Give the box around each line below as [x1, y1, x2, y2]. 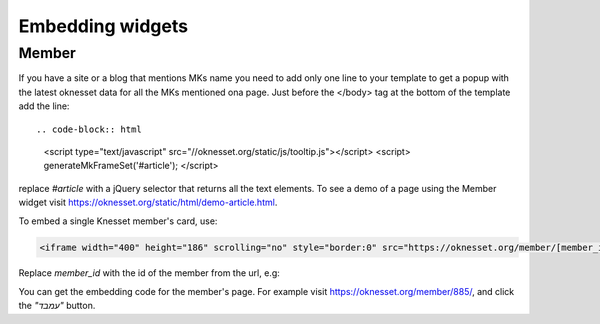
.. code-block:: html [36, 123, 142, 135]
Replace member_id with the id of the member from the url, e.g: [18, 267, 280, 279]
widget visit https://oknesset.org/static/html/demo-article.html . [18, 196, 278, 209]
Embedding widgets [18, 15, 189, 37]
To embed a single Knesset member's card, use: [18, 215, 218, 227]
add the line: [18, 100, 70, 112]
